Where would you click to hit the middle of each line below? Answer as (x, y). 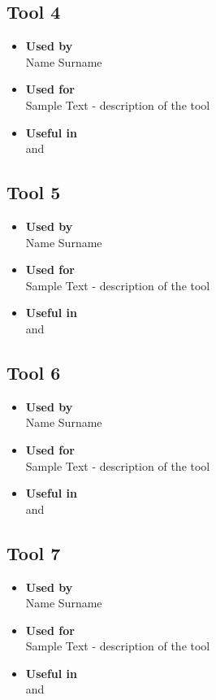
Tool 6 (34, 372)
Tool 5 (34, 192)
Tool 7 (34, 552)
